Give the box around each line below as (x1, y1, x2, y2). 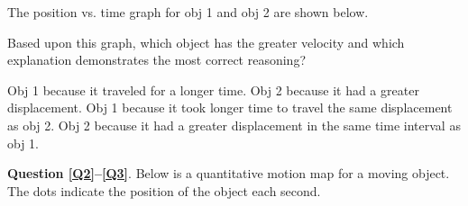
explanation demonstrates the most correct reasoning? (7, 50, 307, 69)
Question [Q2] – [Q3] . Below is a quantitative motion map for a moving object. (7, 164, 450, 183)
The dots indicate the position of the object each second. (7, 181, 321, 200)
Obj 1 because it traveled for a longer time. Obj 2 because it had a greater (7, 80, 419, 99)
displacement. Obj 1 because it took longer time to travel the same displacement (7, 98, 453, 117)
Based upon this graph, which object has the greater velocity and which (7, 32, 405, 51)
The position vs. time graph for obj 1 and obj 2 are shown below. (7, 3, 369, 21)
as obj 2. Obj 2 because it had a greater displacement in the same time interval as (7, 115, 461, 134)
